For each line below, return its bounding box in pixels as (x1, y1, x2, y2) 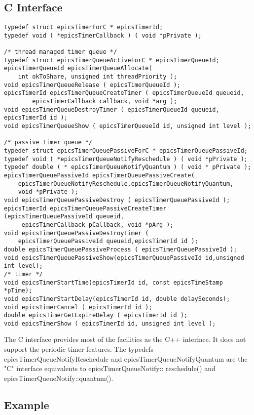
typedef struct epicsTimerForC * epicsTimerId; (4, 24, 163, 31)
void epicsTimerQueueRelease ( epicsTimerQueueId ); (4, 81, 181, 88)
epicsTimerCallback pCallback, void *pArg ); (21, 221, 174, 228)
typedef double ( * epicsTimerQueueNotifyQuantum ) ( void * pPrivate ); (4, 164, 252, 171)
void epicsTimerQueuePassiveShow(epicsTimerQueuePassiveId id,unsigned (4, 254, 244, 261)
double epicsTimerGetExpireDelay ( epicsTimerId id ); (4, 312, 188, 319)
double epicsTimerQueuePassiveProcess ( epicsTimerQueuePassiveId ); (4, 246, 237, 253)
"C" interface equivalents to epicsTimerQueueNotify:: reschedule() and (4, 363, 216, 373)
